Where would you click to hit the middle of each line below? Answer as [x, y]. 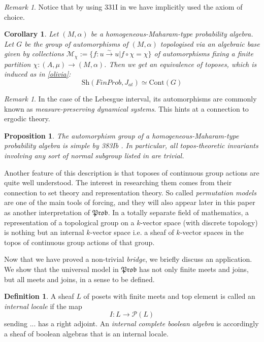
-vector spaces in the [212, 232]
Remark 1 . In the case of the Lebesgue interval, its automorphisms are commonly [130, 99]
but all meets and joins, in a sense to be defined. [79, 279]
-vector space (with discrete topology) [199, 222]
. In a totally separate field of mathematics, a [178, 212]
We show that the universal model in [61, 269]
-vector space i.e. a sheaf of [132, 232]
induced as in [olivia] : [38, 74]
